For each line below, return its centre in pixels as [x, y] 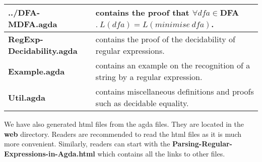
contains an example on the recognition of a [173, 65]
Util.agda [27, 97]
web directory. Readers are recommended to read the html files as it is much [123, 134]
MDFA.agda [33, 24]
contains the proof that [142, 12]
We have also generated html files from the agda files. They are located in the [124, 124]
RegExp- [26, 39]
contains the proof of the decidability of [165, 39]
